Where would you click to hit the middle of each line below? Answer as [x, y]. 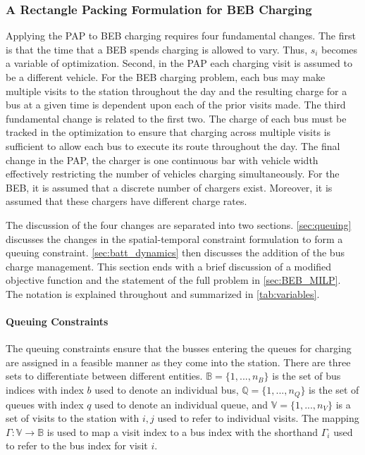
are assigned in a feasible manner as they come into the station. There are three [178, 362]
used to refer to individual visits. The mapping [258, 418]
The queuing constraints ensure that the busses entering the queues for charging [179, 348]
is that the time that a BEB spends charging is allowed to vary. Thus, [157, 49]
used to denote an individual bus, [167, 390]
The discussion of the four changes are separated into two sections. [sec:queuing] [179, 224]
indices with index [45, 390]
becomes [340, 49]
